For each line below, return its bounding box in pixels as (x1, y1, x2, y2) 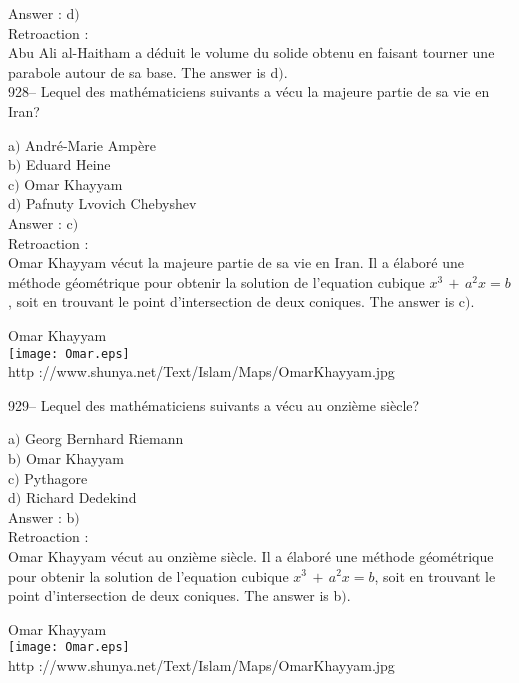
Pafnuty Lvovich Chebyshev (25, 193, 197, 214)
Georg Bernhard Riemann (25, 428, 184, 449)
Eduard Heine (25, 154, 111, 175)
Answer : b (8, 506, 75, 527)
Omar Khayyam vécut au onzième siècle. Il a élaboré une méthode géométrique (8, 545, 494, 566)
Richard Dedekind (25, 487, 137, 508)
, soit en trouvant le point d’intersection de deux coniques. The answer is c (8, 291, 466, 312)
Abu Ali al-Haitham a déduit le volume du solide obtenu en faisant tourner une (8, 42, 495, 63)
